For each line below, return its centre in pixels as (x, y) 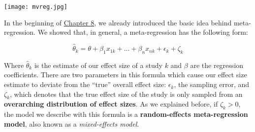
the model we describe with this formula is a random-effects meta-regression (126, 114)
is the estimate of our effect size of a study (98, 65)
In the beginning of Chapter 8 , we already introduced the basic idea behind (118, 22)
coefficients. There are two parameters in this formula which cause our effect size (126, 75)
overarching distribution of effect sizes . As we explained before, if (111, 104)
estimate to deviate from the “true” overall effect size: (85, 84)
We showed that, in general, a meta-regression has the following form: (143, 32)
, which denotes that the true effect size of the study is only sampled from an (126, 94)
